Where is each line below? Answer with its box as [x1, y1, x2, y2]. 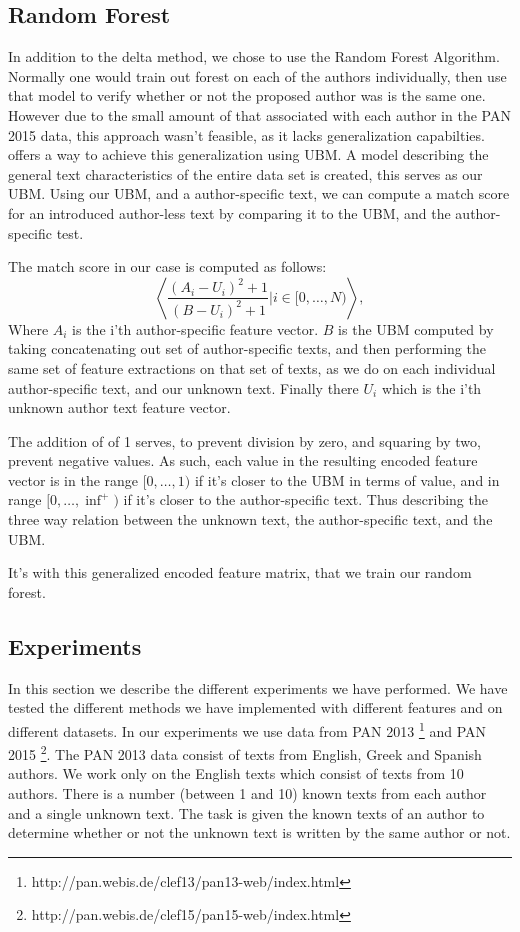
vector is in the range [8, 469, 139, 490]
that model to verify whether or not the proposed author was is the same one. [8, 85, 486, 106]
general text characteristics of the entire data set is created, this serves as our [8, 163, 483, 184]
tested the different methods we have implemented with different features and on [8, 697, 503, 718]
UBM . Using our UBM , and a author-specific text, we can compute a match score [8, 183, 510, 204]
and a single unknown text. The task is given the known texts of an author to [8, 802, 485, 823]
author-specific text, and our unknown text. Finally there [8, 377, 359, 398]
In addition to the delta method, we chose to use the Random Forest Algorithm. [8, 46, 500, 67]
